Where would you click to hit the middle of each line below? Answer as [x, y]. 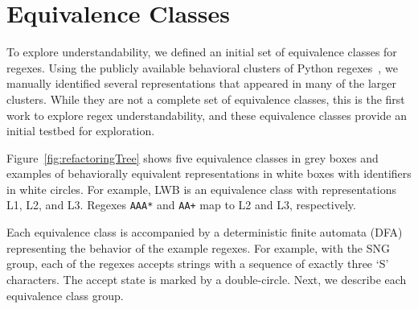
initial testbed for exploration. [81, 131]
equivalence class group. [65, 295]
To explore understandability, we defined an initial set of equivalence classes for [202, 52]
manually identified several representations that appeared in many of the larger [202, 83]
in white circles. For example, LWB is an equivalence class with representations [201, 189]
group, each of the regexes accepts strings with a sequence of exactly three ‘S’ [198, 264]
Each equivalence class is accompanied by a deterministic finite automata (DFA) [205, 232]
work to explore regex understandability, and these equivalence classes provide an [207, 115]
